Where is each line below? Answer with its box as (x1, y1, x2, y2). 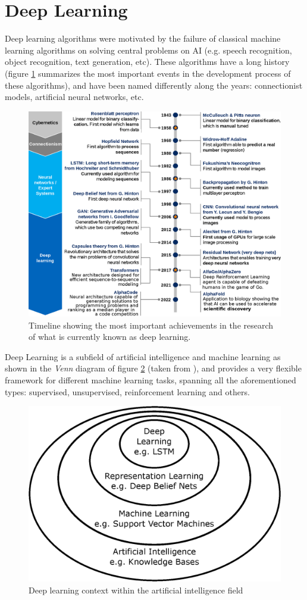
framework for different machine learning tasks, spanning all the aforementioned (5, 373, 296, 386)
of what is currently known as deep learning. (29, 330, 191, 343)
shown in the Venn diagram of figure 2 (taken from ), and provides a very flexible (5, 362, 302, 374)
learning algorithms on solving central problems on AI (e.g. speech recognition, (5, 43, 292, 56)
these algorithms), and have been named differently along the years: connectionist (5, 79, 303, 91)
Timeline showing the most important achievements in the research (29, 318, 274, 331)
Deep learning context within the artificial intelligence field (29, 583, 243, 596)
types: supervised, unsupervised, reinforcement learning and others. (5, 385, 250, 398)
